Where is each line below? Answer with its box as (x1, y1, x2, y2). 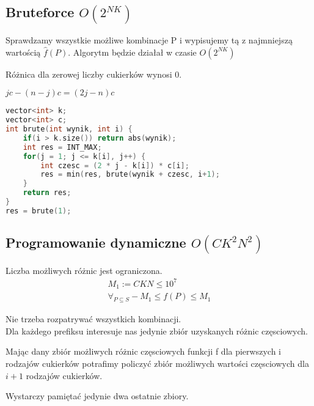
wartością (5, 45, 41, 58)
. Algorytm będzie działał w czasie (68, 45, 197, 58)
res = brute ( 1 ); (5, 206, 71, 215)
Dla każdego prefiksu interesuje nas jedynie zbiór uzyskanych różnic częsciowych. (5, 324, 308, 337)
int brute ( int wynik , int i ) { (5, 125, 133, 133)
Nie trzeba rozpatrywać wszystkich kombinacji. (5, 312, 181, 325)
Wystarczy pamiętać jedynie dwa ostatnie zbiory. (5, 389, 189, 402)
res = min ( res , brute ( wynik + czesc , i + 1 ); (40, 170, 220, 179)
